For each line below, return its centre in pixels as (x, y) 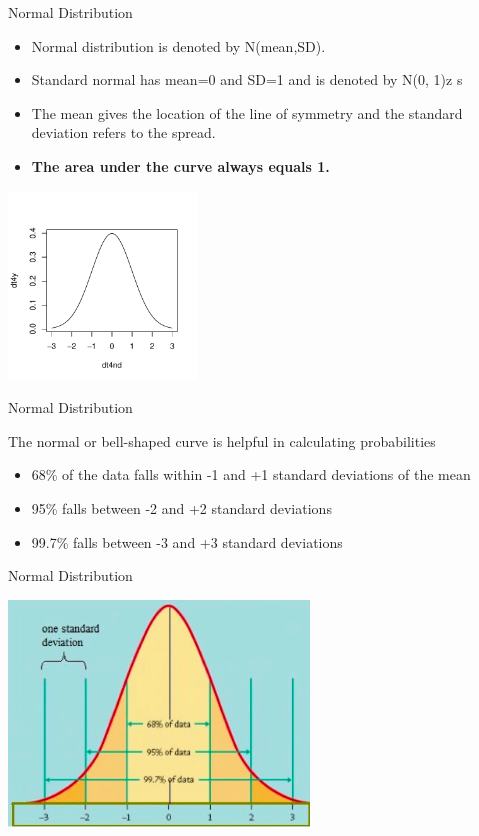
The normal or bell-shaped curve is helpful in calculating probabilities (222, 440)
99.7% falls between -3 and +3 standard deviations (187, 541)
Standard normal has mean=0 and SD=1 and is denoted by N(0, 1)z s (247, 79)
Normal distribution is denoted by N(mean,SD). (178, 45)
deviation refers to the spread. (123, 132)
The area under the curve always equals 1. (180, 165)
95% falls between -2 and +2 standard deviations (181, 507)
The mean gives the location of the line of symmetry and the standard (247, 112)
